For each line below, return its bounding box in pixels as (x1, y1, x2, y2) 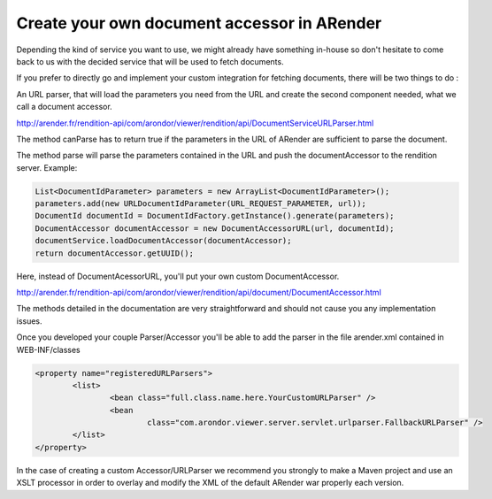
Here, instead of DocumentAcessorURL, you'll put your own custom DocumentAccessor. (16, 271, 340, 281)
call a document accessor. (16, 102, 112, 112)
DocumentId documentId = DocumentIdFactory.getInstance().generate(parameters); (35, 211, 395, 221)
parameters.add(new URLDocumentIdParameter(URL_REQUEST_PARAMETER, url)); (35, 199, 367, 209)
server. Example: (16, 162, 78, 173)
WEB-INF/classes (16, 344, 81, 355)
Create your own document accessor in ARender (16, 13, 382, 33)
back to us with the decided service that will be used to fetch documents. (16, 56, 284, 66)
